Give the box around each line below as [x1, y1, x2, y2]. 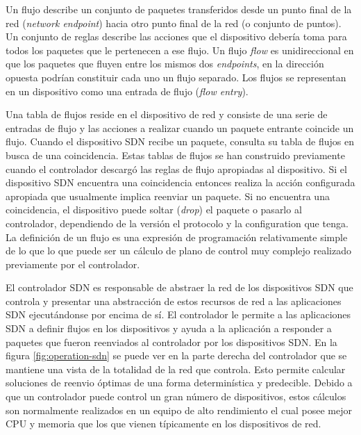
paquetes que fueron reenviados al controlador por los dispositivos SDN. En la [6, 334, 337, 349]
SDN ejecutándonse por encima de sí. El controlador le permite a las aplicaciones [6, 307, 351, 322]
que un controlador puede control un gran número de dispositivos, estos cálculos [6, 389, 346, 404]
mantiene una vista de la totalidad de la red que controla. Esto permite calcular [6, 361, 346, 376]
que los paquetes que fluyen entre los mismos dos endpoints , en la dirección [6, 56, 324, 71]
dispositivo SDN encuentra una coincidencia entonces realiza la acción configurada [6, 175, 355, 190]
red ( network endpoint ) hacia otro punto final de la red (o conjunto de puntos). [6, 15, 342, 30]
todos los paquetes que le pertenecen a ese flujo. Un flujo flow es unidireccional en [6, 42, 354, 57]
